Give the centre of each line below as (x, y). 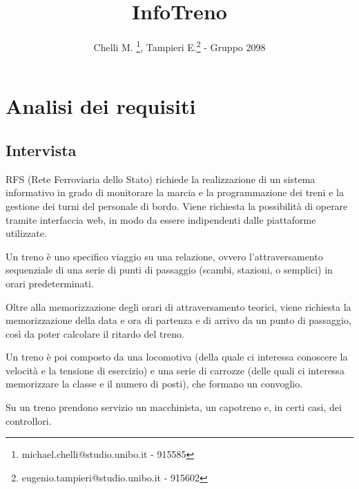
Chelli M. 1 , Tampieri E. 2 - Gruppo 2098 (179, 46)
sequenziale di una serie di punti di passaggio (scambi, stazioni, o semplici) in (169, 270)
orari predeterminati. (50, 283)
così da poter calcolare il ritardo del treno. (95, 333)
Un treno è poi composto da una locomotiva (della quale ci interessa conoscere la (177, 357)
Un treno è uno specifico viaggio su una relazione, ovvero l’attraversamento (164, 256)
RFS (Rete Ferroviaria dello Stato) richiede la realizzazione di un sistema (161, 179)
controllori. (29, 420)
